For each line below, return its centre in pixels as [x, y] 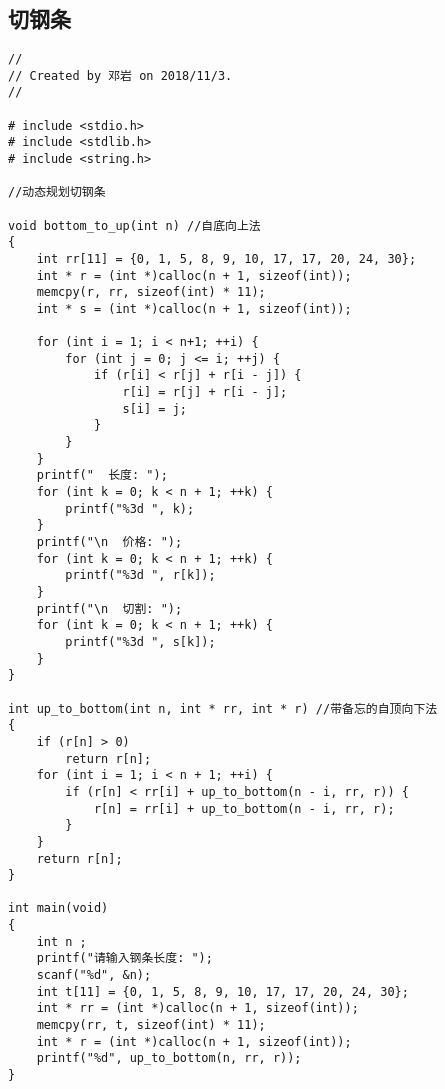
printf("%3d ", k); [130, 508]
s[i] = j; [154, 408]
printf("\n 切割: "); [109, 608]
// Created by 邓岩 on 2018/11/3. [120, 75]
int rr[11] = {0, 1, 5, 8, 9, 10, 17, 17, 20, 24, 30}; [226, 258]
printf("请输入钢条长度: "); [124, 958]
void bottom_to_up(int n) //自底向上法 [134, 225]
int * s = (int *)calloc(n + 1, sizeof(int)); [194, 308]
